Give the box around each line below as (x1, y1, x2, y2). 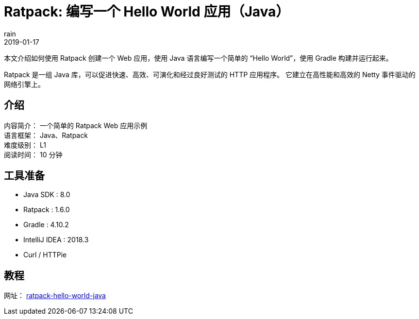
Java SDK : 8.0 (23, 190, 70, 199)
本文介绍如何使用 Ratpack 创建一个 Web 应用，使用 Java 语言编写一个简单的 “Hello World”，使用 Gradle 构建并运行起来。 (4, 53, 393, 62)
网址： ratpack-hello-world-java (4, 291, 106, 300)
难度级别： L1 (4, 140, 46, 149)
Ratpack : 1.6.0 (23, 205, 70, 214)
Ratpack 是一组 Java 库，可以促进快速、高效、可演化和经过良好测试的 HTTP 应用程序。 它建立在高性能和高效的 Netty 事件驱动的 (4, 70, 416, 79)
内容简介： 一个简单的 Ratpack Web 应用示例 (4, 121, 148, 130)
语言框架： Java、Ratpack (4, 131, 88, 139)
